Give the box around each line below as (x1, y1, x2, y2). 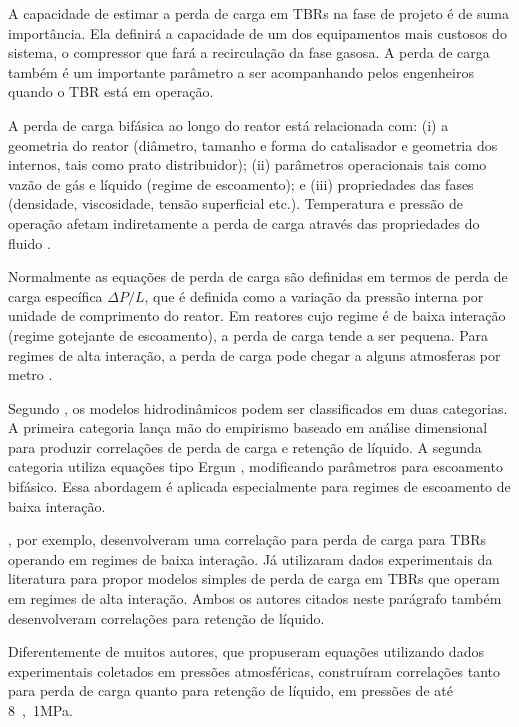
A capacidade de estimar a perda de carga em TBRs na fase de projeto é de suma (8, 3, 509, 23)
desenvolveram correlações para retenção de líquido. (8, 607, 325, 628)
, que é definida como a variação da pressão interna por (144, 285, 484, 306)
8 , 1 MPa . (8, 700, 73, 720)
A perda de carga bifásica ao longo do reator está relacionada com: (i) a (8, 114, 449, 135)
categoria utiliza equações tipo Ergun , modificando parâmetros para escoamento (8, 456, 503, 477)
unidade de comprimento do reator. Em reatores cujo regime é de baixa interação (8, 305, 506, 326)
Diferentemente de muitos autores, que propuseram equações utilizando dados (8, 641, 484, 662)
